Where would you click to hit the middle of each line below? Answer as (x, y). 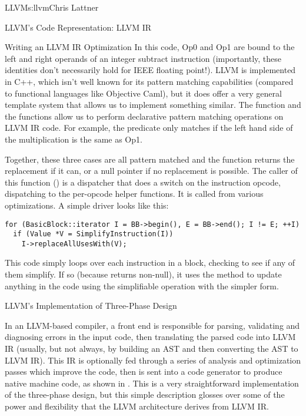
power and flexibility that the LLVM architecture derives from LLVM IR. (137, 406)
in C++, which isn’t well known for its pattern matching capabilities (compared (149, 81)
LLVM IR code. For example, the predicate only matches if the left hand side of (149, 128)
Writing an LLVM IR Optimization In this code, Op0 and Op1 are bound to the (150, 47)
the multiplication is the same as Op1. (74, 139)
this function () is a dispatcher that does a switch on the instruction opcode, (143, 182)
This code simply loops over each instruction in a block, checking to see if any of (150, 263)
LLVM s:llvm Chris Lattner (52, 7)
